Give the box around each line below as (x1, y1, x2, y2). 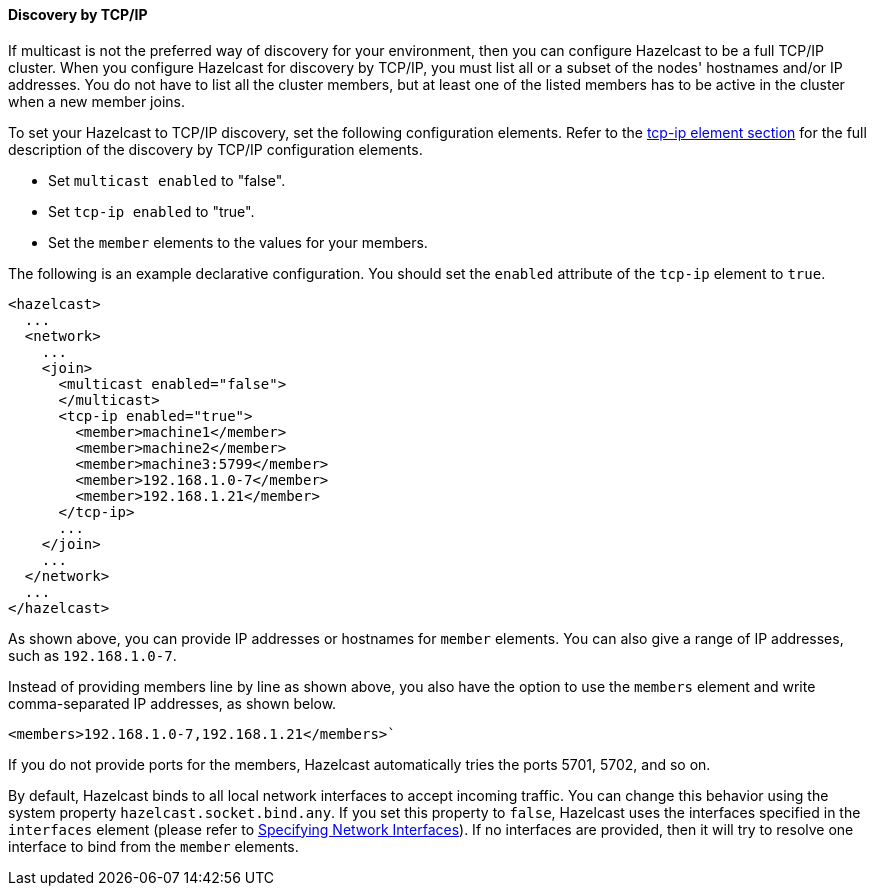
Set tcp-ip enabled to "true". (48, 202, 255, 220)
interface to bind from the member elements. (8, 837, 299, 855)
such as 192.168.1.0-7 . (8, 646, 177, 664)
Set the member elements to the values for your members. (48, 233, 428, 251)
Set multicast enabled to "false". (48, 171, 286, 189)
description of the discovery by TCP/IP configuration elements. (8, 140, 423, 158)
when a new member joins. (8, 92, 185, 110)
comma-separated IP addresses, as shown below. (8, 694, 337, 712)
